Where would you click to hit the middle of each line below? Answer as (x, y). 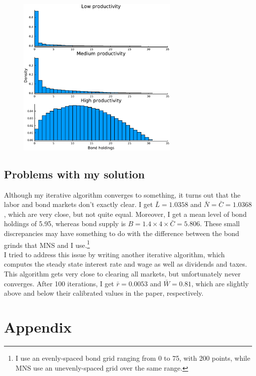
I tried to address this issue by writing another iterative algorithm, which (114, 254)
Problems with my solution (74, 174)
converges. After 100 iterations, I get (59, 283)
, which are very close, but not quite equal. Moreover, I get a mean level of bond (125, 214)
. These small (220, 223)
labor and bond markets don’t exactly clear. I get (79, 204)
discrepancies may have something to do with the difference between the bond (122, 233)
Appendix (38, 326)
